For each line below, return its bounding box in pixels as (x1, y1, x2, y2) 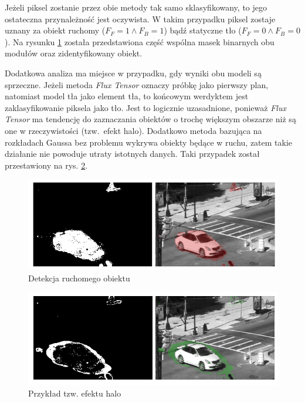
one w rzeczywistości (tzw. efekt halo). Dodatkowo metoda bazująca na (5, 124, 262, 136)
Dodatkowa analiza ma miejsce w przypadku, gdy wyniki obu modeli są (5, 66, 262, 79)
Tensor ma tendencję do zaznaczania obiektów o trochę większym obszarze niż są (5, 113, 296, 125)
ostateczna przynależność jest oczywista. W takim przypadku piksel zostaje (5, 12, 276, 25)
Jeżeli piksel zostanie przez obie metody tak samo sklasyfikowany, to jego (5, 1, 267, 13)
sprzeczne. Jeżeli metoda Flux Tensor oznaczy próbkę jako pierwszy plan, (5, 78, 269, 90)
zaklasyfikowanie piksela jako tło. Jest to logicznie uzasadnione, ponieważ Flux (5, 101, 286, 113)
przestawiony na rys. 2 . (5, 159, 88, 171)
